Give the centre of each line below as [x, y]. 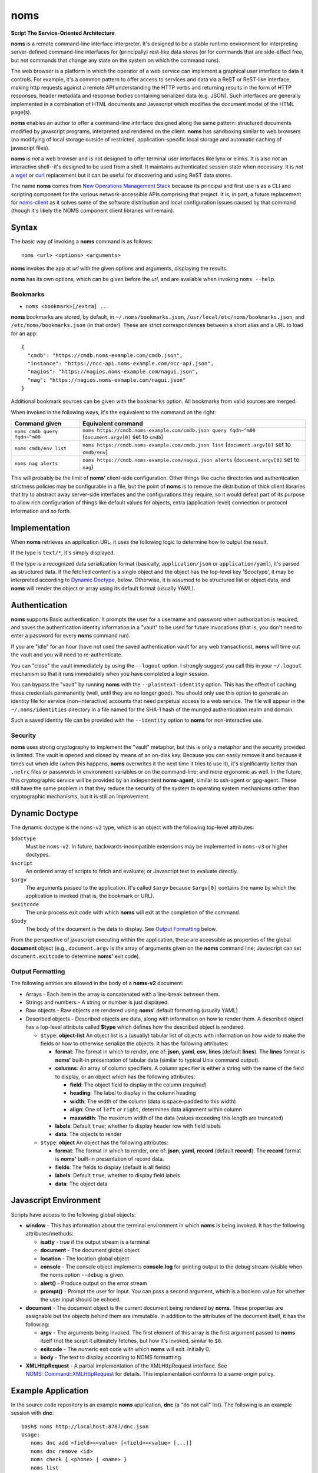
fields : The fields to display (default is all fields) [113, 1167]
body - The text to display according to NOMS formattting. [111, 1358]
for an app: [24, 333]
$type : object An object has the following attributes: [104, 1142]
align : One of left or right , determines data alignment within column [156, 1109]
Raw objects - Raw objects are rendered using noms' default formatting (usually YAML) [132, 1010]
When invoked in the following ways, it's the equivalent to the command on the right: [113, 412]
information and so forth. [41, 511]
